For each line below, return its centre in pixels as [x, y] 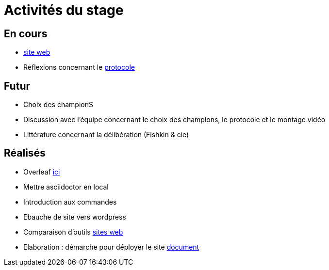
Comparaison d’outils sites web [73, 232]
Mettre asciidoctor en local [66, 187]
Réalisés [25, 153]
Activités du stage [64, 10]
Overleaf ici [42, 172]
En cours [26, 33]
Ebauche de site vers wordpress [75, 217]
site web [37, 52]
